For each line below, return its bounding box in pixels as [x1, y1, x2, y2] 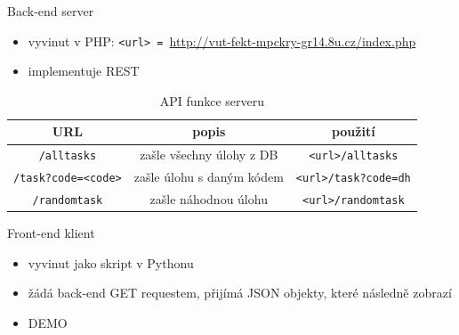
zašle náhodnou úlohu [149, 190, 268, 208]
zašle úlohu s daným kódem [133, 167, 284, 186]
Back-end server [7, 2, 94, 20]
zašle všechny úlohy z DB [140, 145, 278, 164]
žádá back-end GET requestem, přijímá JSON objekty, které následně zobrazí [28, 283, 452, 302]
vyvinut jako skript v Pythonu [28, 253, 194, 272]
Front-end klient [7, 224, 95, 242]
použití [331, 122, 375, 141]
